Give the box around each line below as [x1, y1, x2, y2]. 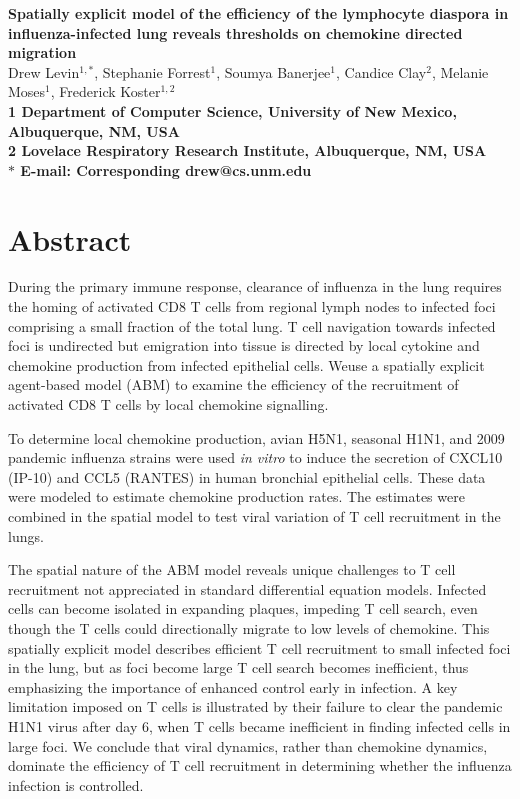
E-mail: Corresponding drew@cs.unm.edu [20, 159, 312, 180]
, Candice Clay [336, 61, 427, 82]
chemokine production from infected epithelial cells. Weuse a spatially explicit [8, 354, 485, 375]
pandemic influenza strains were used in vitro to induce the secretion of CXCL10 [8, 447, 503, 468]
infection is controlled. [8, 774, 144, 795]
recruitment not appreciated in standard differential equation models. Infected [8, 578, 487, 599]
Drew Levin [8, 61, 80, 82]
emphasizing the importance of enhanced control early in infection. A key [8, 676, 458, 697]
